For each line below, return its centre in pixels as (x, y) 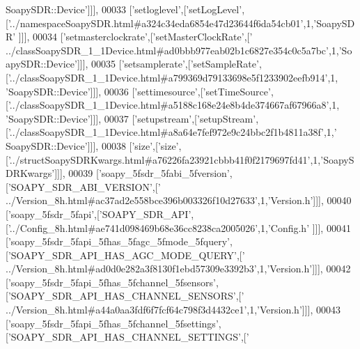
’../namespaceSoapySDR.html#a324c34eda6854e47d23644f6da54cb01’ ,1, (161, 23)
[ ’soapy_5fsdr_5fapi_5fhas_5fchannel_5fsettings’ (112, 323)
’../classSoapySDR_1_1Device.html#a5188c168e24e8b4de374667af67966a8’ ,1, (174, 105)
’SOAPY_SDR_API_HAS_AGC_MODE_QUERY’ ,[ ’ (126, 255)
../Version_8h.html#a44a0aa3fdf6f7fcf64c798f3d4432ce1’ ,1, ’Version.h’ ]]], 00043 (173, 310)
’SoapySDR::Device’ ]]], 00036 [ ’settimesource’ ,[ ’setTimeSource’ (138, 91)
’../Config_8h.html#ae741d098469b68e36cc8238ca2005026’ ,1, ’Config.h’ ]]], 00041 (179, 227)
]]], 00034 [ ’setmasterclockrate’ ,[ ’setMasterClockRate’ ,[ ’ (135, 37)
